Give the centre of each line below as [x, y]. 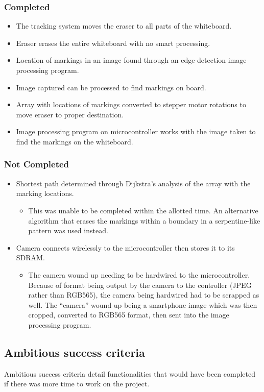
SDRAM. [30, 258]
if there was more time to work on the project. [77, 384]
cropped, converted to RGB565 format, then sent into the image [129, 315]
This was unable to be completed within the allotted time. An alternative [143, 210]
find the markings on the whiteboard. [75, 141]
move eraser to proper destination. [70, 114]
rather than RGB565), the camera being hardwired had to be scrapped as [144, 295]
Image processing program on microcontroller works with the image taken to [136, 131]
